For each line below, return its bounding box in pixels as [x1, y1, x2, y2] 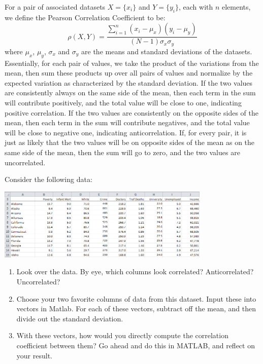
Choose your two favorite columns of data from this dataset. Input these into [16, 293, 256, 304]
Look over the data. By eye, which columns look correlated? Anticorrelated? [16, 266, 254, 277]
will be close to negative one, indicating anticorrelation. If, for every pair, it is [5, 127, 247, 137]
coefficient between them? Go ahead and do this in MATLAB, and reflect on [16, 340, 255, 350]
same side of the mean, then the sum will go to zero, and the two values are [5, 147, 240, 158]
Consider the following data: [5, 174, 92, 185]
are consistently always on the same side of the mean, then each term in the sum [5, 87, 256, 98]
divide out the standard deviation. [16, 313, 123, 323]
